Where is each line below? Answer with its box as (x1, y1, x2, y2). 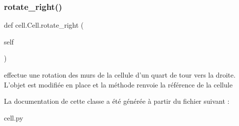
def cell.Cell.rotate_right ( (4, 20, 84, 30)
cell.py (4, 112, 23, 123)
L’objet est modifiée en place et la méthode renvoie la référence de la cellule (4, 79, 233, 89)
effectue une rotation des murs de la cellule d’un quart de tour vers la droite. (4, 70, 236, 80)
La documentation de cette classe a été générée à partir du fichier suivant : (4, 96, 230, 106)
